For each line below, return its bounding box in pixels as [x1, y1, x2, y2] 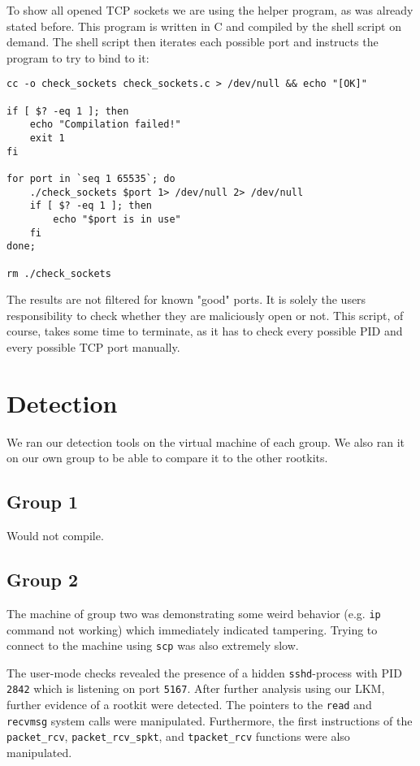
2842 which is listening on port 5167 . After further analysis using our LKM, [6, 680, 385, 697]
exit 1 [29, 132, 65, 144]
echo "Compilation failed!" [29, 119, 181, 131]
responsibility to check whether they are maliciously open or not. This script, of [6, 306, 404, 323]
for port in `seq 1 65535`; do [6, 172, 175, 184]
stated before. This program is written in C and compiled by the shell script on [6, 17, 401, 34]
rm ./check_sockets [6, 267, 111, 279]
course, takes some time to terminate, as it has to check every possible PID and [6, 322, 403, 340]
